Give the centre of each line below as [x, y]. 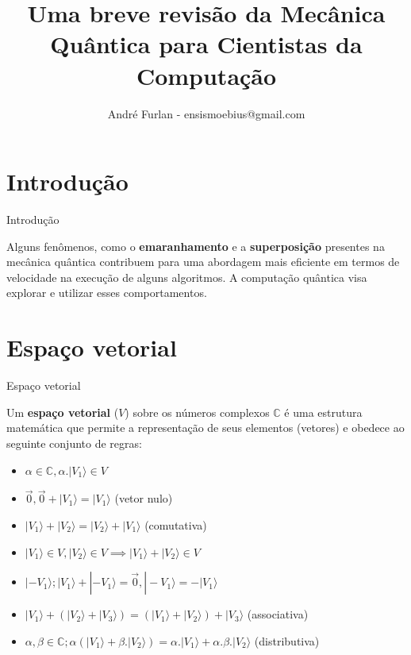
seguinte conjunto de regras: [74, 443]
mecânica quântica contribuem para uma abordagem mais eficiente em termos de [203, 262]
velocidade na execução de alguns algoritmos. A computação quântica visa [187, 277]
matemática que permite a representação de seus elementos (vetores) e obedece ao [205, 428]
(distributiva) [287, 640]
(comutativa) [176, 524]
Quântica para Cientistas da [206, 44]
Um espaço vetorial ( [63, 412]
